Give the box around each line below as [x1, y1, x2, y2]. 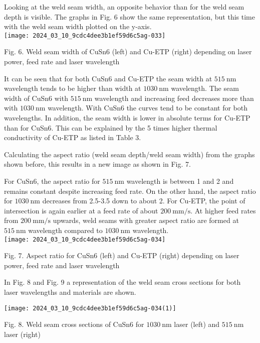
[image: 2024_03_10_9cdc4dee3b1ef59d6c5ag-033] [4, 32, 166, 39]
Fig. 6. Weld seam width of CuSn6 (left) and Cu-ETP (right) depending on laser [4, 46, 252, 57]
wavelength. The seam [171, 83, 239, 93]
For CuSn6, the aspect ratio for [4, 175, 100, 186]
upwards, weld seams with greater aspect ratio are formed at [53, 215, 239, 225]
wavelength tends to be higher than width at [4, 83, 141, 93]
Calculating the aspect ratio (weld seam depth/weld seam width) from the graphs [4, 149, 255, 159]
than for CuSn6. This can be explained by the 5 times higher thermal [4, 122, 217, 133]
